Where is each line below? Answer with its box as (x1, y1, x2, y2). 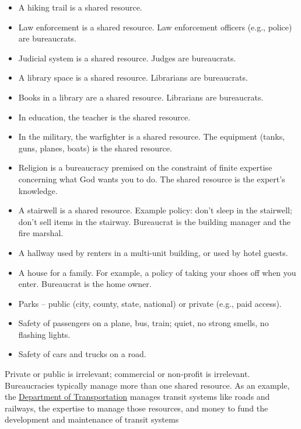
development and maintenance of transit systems (5, 413, 179, 425)
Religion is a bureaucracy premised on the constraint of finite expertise (18, 161, 272, 174)
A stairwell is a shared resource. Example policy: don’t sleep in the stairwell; (18, 204, 292, 216)
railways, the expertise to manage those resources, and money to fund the (5, 402, 268, 414)
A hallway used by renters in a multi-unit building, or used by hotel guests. (18, 246, 288, 258)
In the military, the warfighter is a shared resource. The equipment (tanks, (18, 130, 285, 143)
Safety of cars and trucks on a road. (18, 348, 146, 360)
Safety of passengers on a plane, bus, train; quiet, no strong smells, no (18, 317, 269, 329)
